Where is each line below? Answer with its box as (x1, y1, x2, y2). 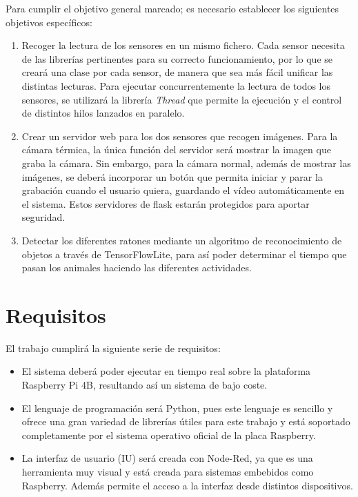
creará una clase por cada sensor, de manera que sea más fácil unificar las (21, 65, 333, 79)
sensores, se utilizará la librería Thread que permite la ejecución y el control (21, 92, 342, 106)
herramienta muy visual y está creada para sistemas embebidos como (21, 464, 314, 478)
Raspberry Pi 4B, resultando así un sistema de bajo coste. (21, 378, 268, 391)
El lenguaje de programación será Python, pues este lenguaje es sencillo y (21, 400, 333, 415)
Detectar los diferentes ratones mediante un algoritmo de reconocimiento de (21, 233, 342, 247)
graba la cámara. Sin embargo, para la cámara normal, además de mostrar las (21, 155, 351, 170)
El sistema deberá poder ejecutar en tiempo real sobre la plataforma (21, 364, 311, 378)
